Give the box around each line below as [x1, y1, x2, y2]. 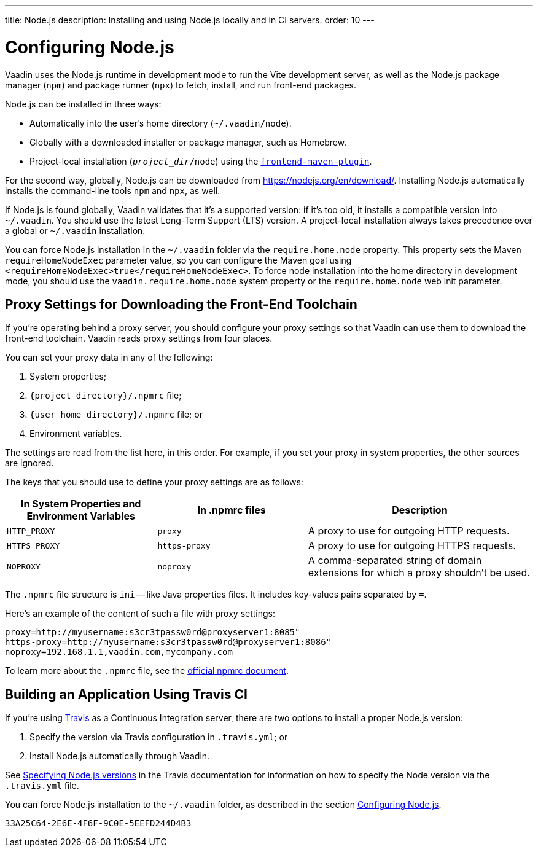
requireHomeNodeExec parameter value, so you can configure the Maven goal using [5, 254, 352, 265]
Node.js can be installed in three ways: [5, 98, 162, 109]
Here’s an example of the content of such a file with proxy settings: [5, 608, 276, 619]
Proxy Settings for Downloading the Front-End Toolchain [5, 296, 357, 312]
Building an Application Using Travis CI [5, 686, 248, 702]
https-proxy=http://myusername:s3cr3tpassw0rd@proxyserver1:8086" [5, 637, 332, 647]
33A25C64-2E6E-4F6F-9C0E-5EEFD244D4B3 [5, 818, 192, 829]
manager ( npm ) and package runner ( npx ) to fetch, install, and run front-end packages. [5, 79, 357, 90]
